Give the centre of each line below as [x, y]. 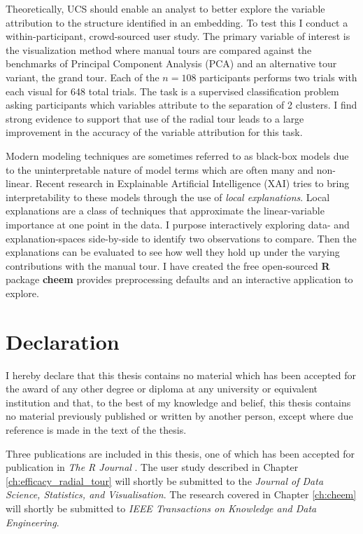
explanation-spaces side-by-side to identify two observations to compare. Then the [181, 238]
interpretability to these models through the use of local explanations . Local [168, 197]
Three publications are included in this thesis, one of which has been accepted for [180, 453]
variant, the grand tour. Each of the [83, 77]
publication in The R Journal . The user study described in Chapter [152, 467]
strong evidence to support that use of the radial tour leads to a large [155, 118]
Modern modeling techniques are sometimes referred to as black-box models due [177, 155]
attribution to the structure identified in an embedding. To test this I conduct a [177, 22]
